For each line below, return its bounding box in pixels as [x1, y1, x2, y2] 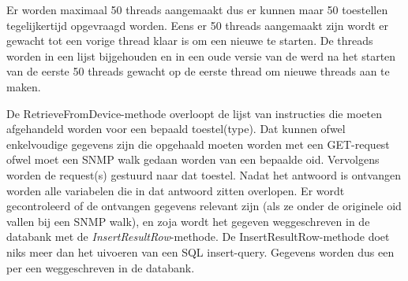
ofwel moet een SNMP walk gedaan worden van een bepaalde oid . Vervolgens [6, 151, 380, 168]
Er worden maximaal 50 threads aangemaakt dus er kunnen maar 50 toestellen [6, 2, 388, 17]
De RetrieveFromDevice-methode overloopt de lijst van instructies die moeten [6, 105, 382, 121]
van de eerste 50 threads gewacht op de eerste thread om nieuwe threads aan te [6, 63, 390, 79]
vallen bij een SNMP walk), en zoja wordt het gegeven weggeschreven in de [6, 213, 370, 229]
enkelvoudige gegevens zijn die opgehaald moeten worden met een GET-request [6, 135, 390, 152]
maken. [6, 78, 41, 94]
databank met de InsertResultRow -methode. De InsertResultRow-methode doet [6, 228, 390, 245]
